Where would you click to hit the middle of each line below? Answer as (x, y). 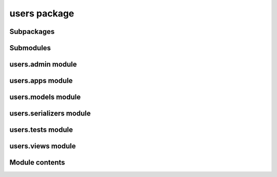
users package (42, 13)
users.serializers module (50, 114)
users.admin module (43, 64)
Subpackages (32, 32)
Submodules (30, 48)
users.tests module (41, 130)
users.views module (43, 146)
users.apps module (41, 81)
